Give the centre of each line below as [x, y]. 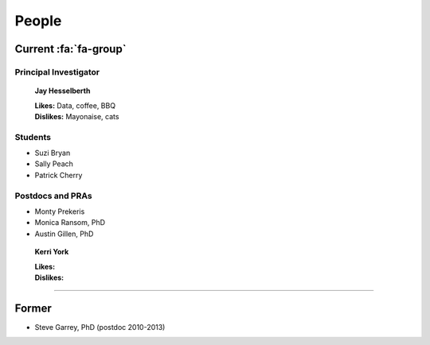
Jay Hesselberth [63, 91]
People [38, 21]
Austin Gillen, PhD [64, 234]
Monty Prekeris [60, 211]
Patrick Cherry [59, 175]
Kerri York [52, 252]
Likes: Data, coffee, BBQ [75, 105]
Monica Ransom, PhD [70, 223]
